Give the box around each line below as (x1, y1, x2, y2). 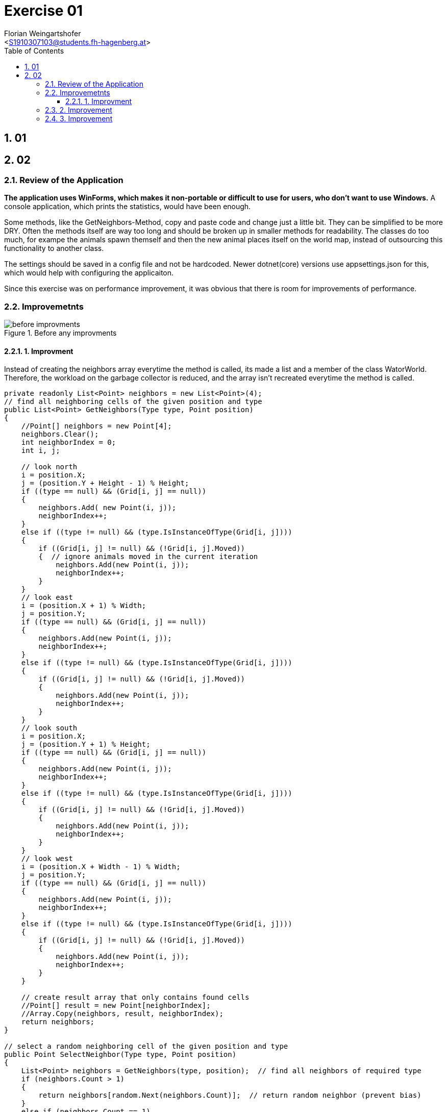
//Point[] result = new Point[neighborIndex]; (21, 1001, 211, 1010)
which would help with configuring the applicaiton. (4, 268, 174, 277)
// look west (21, 854, 73, 863)
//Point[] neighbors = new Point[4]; (21, 422, 172, 431)
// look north (21, 463, 78, 471)
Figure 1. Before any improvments (4, 328, 117, 338)
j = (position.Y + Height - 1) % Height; (21, 479, 189, 488)
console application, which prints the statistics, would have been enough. (4, 202, 251, 211)
